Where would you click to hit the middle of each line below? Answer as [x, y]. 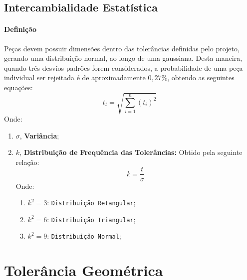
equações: [18, 87]
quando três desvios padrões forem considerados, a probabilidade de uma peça [123, 68]
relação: [27, 162]
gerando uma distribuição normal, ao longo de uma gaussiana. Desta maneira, [123, 58]
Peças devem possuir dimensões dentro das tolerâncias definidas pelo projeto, [122, 48]
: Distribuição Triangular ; [91, 219]
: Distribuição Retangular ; [91, 203]
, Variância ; [39, 135]
